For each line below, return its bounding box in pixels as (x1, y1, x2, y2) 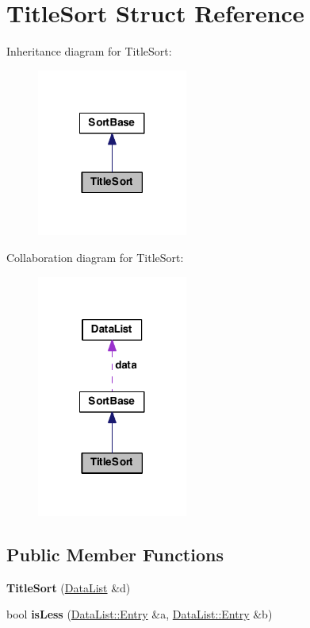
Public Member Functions (6, 541, 224, 566)
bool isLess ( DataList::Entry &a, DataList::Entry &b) (6, 606, 273, 622)
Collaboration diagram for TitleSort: (6, 249, 184, 266)
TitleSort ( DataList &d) (6, 579, 131, 595)
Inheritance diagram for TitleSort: (6, 43, 172, 60)
